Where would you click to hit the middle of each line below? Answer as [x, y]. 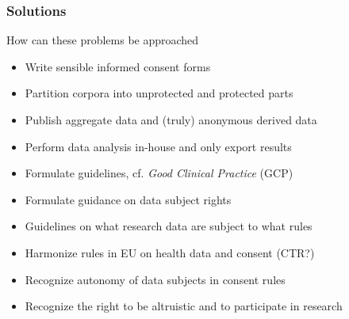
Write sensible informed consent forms [118, 66]
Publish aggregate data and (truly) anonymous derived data [171, 120]
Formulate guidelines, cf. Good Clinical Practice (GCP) [159, 173]
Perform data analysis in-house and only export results [158, 146]
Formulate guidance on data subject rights [128, 199]
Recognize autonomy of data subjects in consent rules [155, 279]
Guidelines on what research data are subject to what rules [169, 226]
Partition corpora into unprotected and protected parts [159, 93]
